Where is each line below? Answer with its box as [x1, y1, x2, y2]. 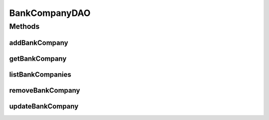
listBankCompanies [9, 70, 72, 79]
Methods [9, 22, 40, 31]
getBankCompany [9, 54, 67, 63]
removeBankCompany [9, 86, 80, 95]
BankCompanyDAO [9, 7, 91, 18]
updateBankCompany [9, 102, 79, 111]
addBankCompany [9, 38, 68, 47]
